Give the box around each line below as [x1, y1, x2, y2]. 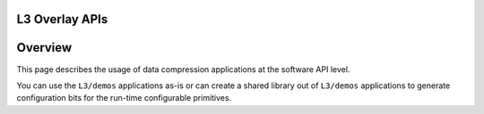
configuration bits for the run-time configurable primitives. [16, 93, 232, 103]
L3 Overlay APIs [16, 12, 108, 27]
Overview [16, 40, 73, 55]
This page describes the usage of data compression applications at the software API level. [16, 63, 350, 75]
